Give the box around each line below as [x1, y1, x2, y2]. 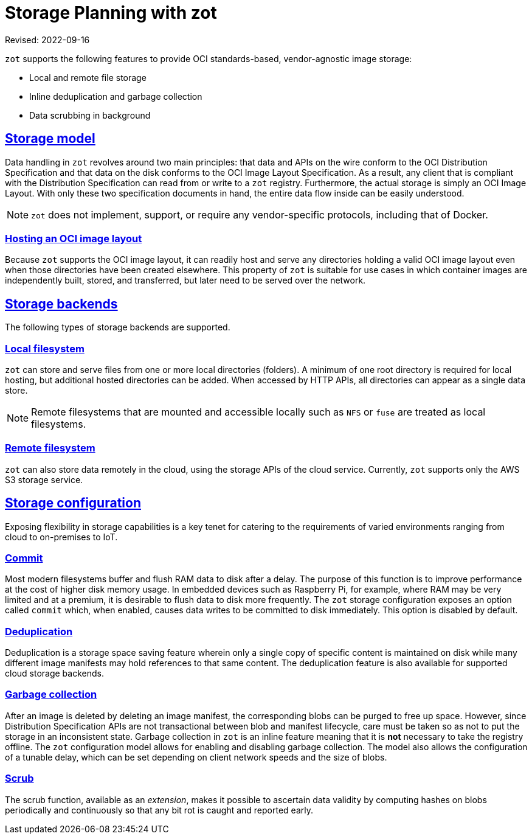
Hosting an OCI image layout [5, 232, 142, 245]
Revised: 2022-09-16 [5, 34, 90, 45]
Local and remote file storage [29, 72, 147, 83]
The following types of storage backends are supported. [5, 322, 230, 333]
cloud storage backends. [5, 668, 104, 679]
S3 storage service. [5, 474, 83, 485]
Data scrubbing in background [29, 110, 151, 120]
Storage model [5, 131, 95, 147]
